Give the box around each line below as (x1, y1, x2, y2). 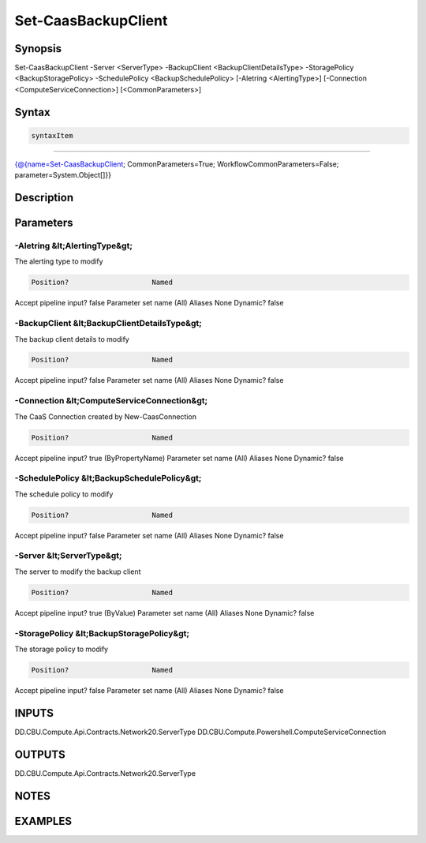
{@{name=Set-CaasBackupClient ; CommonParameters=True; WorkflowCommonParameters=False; (14, 159, 339, 169)
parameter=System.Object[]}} (14, 170, 112, 180)
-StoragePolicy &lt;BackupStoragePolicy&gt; (14, 628, 189, 639)
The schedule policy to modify (14, 489, 114, 499)
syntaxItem (31, 131, 73, 140)
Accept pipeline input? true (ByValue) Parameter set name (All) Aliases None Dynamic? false (14, 608, 315, 617)
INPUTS (14, 706, 54, 720)
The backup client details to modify (14, 334, 129, 343)
